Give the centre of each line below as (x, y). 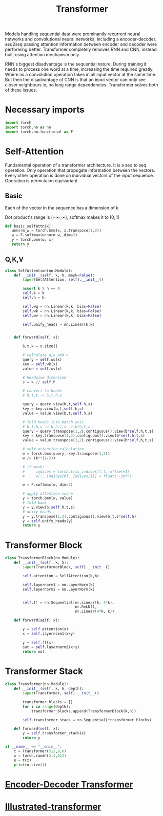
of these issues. (21, 90)
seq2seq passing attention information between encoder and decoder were (81, 44)
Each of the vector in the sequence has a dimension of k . (62, 208)
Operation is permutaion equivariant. (42, 180)
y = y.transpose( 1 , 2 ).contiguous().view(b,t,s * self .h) (80, 516)
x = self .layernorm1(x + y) (49, 633)
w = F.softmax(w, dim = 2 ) (48, 485)
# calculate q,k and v (46, 355)
